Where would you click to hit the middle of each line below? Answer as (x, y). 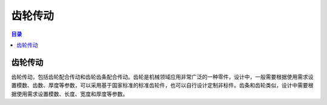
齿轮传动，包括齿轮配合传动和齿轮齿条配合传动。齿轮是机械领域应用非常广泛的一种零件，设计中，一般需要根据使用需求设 (162, 76)
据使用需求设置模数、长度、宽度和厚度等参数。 (70, 93)
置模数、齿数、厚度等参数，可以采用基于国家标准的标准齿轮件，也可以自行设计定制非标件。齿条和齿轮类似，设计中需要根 (162, 86)
